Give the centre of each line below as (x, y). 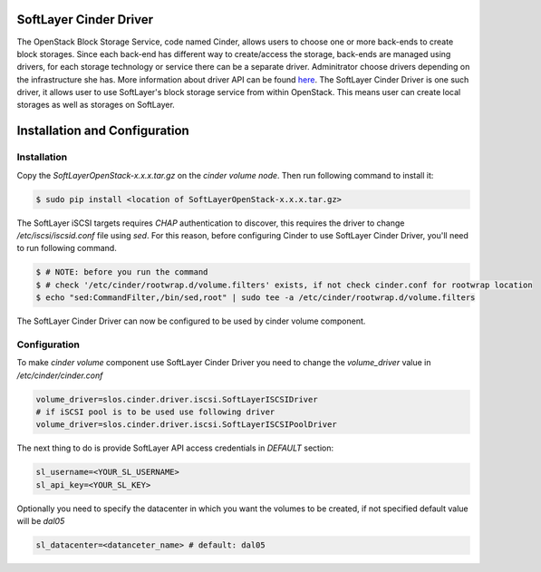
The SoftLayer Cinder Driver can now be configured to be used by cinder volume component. (191, 321)
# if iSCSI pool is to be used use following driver (155, 412)
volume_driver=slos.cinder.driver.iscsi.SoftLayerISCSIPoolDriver (186, 425)
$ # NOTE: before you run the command (122, 272)
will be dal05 (41, 521)
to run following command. (67, 248)
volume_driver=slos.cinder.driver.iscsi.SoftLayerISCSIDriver (177, 399)
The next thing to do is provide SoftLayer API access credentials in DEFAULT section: (175, 448)
